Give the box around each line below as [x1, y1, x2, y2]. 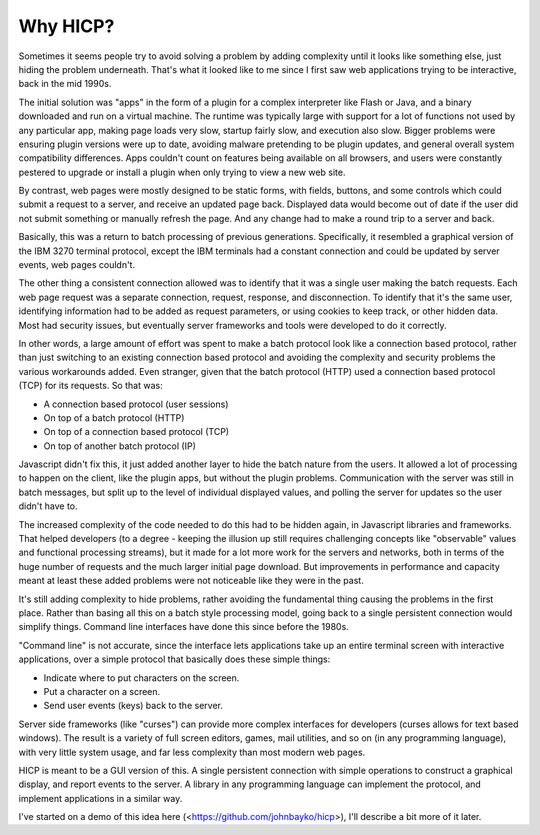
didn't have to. [18, 500, 79, 512]
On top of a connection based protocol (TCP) [43, 426, 230, 438]
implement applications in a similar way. [18, 792, 183, 804]
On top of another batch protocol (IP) [43, 440, 197, 452]
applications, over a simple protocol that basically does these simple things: [18, 653, 331, 665]
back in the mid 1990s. [18, 78, 112, 90]
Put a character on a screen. [43, 685, 161, 697]
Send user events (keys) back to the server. [43, 700, 224, 712]
